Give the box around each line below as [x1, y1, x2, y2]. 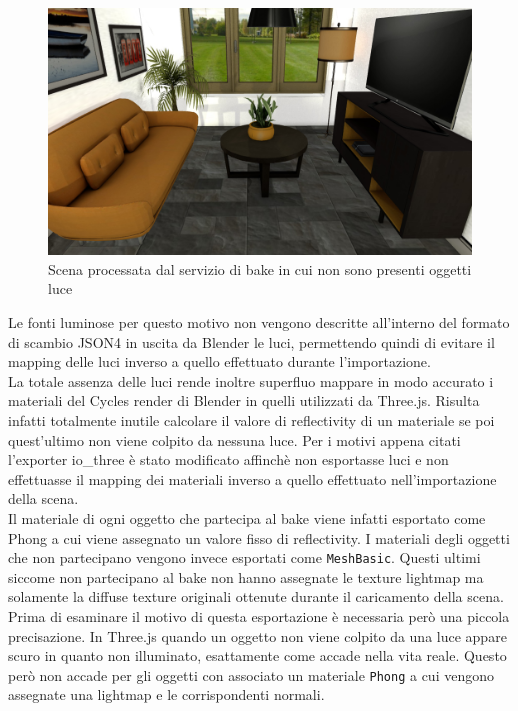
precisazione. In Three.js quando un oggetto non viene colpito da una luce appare [8, 625, 507, 646]
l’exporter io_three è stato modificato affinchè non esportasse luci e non [8, 449, 449, 470]
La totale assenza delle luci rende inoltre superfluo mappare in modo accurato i [8, 370, 494, 391]
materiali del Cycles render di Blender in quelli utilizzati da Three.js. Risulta [8, 390, 480, 411]
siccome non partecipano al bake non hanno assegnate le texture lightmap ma [8, 566, 484, 587]
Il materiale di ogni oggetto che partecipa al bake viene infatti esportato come [8, 507, 486, 528]
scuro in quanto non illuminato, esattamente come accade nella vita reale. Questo [8, 645, 507, 666]
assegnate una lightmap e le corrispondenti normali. [8, 684, 325, 705]
